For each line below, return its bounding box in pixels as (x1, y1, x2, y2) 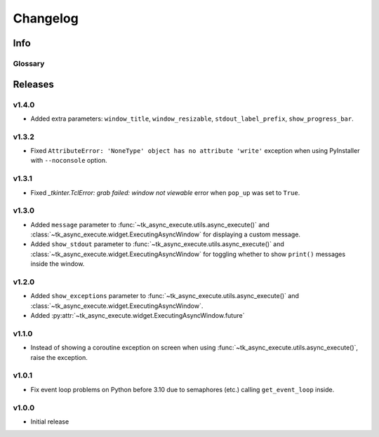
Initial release (30, 417, 69, 426)
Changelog (13, 11, 79, 26)
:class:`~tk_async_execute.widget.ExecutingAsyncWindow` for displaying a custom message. (30, 230, 301, 238)
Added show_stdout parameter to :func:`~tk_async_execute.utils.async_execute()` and (30, 240, 284, 248)
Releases (13, 78, 54, 90)
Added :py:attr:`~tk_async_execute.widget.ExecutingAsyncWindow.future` (30, 311, 245, 320)
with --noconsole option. (30, 156, 107, 165)
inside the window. (30, 260, 85, 268)
